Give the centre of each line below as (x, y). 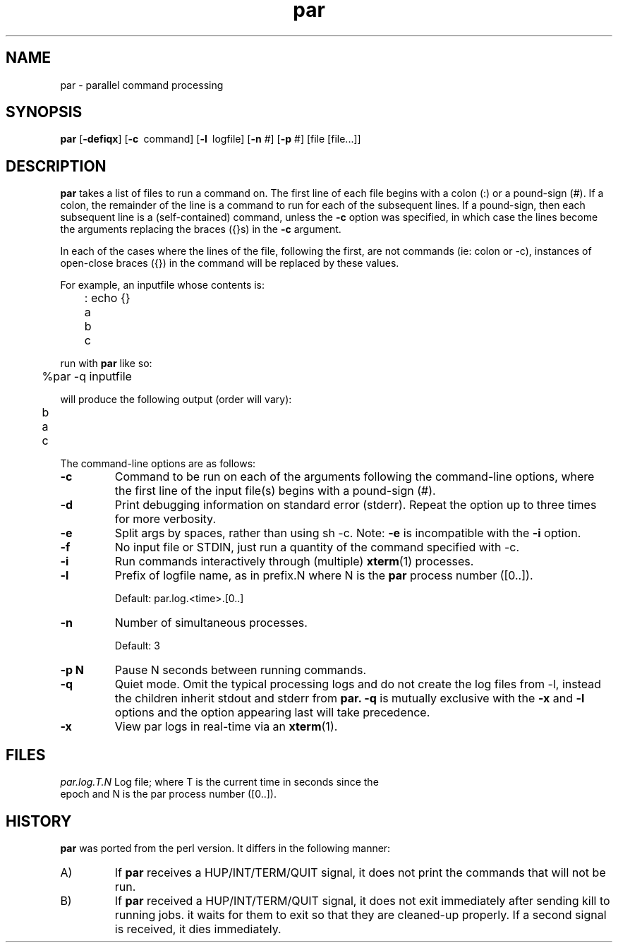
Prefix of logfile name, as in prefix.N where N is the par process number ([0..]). (324, 576)
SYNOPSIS (44, 112)
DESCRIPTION (56, 166)
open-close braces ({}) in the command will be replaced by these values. (230, 263)
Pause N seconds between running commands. (241, 670)
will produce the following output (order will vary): (176, 400)
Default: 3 (137, 646)
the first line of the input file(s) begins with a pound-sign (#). (275, 491)
